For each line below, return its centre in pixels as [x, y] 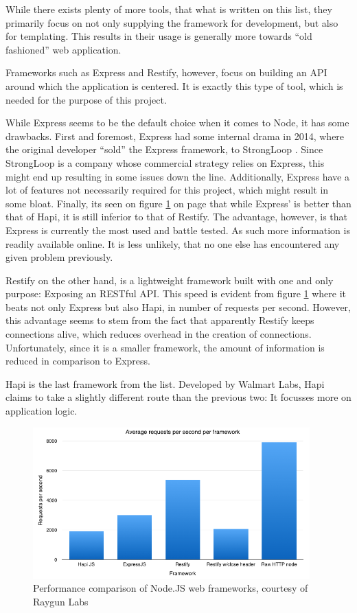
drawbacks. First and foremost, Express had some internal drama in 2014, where [175, 136]
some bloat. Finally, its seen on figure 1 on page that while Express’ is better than [178, 203]
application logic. [42, 411]
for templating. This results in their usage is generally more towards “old [159, 36]
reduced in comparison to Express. [78, 361]
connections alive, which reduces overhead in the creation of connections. [159, 334]
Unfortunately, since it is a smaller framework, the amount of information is [165, 347]
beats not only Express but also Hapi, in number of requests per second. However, [178, 306]
